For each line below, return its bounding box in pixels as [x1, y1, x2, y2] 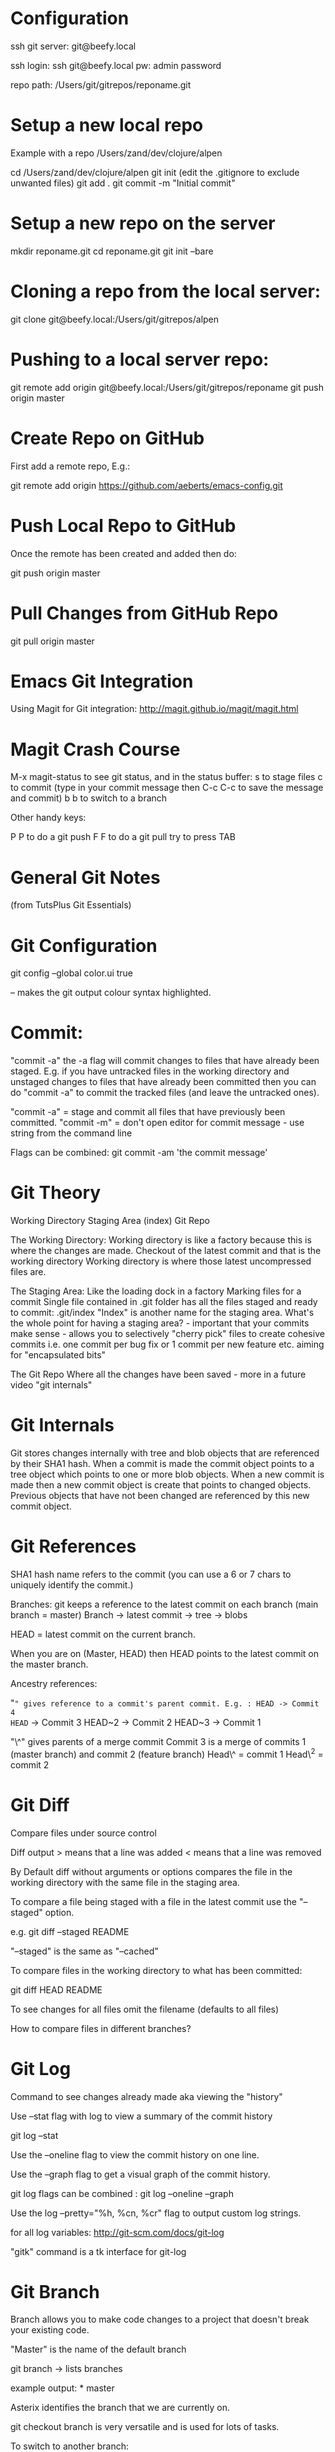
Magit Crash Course [10, 738, 181, 761]
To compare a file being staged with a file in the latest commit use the [10, 1895, 298, 1907]
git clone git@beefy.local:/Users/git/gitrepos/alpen [10, 313, 220, 325]
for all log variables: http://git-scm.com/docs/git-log [10, 2226, 225, 2238]
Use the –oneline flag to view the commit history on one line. [10, 2148, 260, 2161]
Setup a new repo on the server [10, 212, 276, 235]
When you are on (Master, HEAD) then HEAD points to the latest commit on [10, 1648, 319, 1659]
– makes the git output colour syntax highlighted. [10, 987, 212, 999]
